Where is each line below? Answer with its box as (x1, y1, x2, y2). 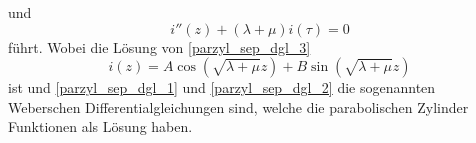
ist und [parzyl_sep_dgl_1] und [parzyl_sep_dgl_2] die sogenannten (8, 77, 436, 98)
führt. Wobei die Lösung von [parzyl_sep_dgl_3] (8, 36, 311, 57)
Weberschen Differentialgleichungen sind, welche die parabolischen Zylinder (8, 96, 469, 117)
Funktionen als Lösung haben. (8, 116, 193, 137)
